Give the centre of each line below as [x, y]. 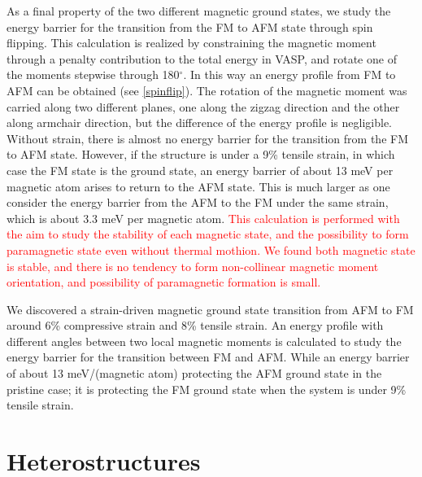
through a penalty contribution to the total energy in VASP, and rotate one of [202, 58]
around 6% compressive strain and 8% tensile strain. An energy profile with [195, 325]
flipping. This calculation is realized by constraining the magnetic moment [191, 43]
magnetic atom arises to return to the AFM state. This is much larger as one [198, 186]
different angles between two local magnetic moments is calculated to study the [204, 341]
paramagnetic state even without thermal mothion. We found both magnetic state [211, 249]
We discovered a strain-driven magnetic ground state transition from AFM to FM [210, 309]
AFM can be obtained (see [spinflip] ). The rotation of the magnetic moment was [207, 90]
